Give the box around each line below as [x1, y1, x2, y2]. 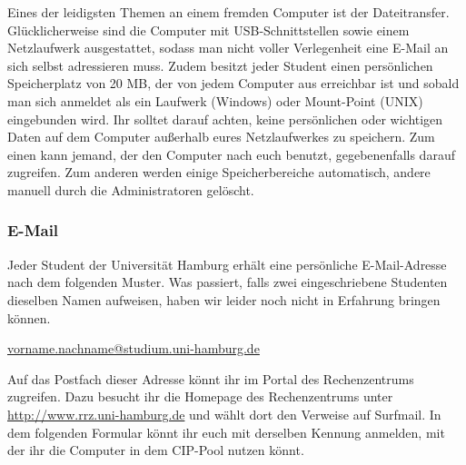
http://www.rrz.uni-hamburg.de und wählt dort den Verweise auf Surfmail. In [7, 404, 441, 423]
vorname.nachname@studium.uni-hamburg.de [7, 339, 260, 358]
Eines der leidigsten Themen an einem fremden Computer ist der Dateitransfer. [7, 3, 450, 21]
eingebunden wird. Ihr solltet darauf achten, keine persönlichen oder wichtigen [7, 109, 443, 128]
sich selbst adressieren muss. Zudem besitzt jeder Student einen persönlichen [7, 55, 433, 74]
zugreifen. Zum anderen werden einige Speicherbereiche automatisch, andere [7, 163, 431, 182]
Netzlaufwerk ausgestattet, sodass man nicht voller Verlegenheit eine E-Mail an [7, 38, 449, 57]
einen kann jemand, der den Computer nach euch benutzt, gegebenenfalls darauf [7, 144, 455, 163]
